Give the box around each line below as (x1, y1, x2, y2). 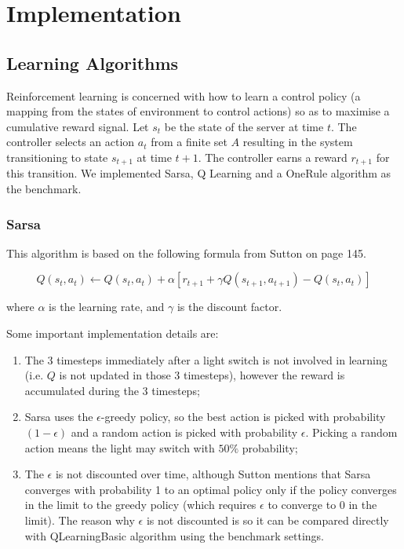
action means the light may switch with (24, 439, 215, 456)
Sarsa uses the (24, 408, 93, 425)
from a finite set (151, 134, 227, 150)
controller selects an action (6, 134, 135, 150)
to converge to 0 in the (268, 496, 377, 513)
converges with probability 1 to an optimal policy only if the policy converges (24, 481, 397, 497)
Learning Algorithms (6, 50, 179, 75)
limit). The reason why (24, 511, 135, 528)
